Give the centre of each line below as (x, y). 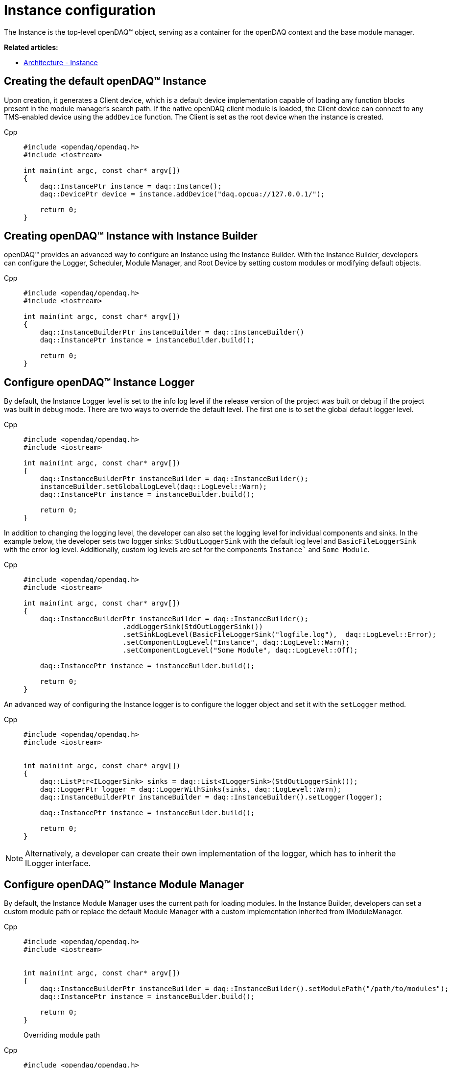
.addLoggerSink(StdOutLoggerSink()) (193, 627)
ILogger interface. (58, 863)
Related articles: (31, 47)
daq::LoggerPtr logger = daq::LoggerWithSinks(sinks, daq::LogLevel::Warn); (191, 789)
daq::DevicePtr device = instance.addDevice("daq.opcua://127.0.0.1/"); (182, 194)
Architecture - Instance (61, 62)
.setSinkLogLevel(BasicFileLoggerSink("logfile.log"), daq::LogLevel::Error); (279, 635)
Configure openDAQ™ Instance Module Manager (124, 884)
